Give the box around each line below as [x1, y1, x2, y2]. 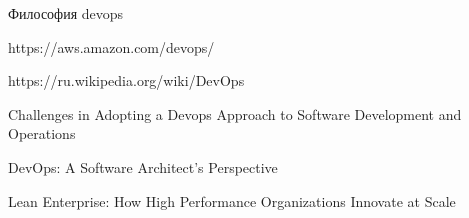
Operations [8, 123, 76, 144]
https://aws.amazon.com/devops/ [8, 36, 215, 57]
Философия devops [8, 3, 124, 23]
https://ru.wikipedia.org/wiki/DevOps [8, 70, 245, 91]
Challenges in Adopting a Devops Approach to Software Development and [8, 103, 462, 124]
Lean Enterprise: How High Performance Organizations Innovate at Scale [8, 190, 456, 211]
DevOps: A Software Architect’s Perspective [8, 156, 278, 177]
